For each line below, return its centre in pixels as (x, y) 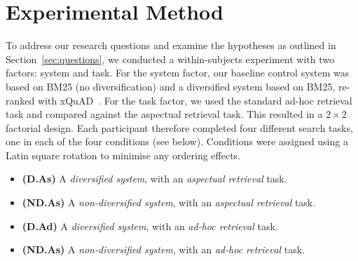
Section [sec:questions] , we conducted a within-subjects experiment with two (170, 59)
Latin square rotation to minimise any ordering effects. (123, 155)
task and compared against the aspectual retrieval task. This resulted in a (164, 114)
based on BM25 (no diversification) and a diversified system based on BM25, (171, 86)
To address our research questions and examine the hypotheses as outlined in (171, 45)
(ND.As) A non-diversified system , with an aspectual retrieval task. (169, 202)
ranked (20, 100)
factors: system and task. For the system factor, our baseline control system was (178, 73)
